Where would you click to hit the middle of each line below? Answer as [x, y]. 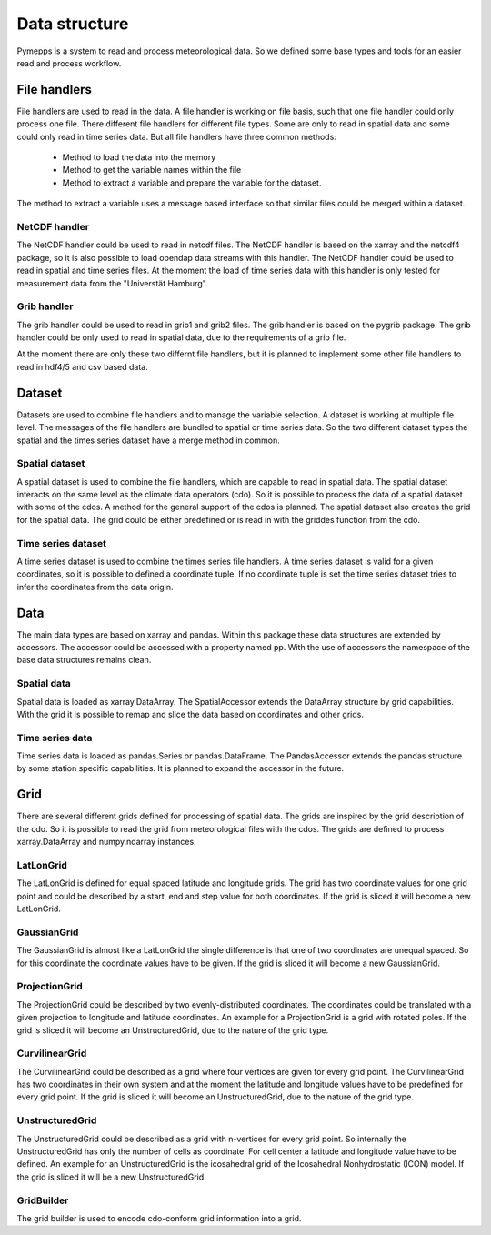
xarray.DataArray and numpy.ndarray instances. [106, 842]
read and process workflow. [69, 63]
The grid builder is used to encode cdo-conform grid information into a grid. [159, 1218]
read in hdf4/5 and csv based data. [83, 366]
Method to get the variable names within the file [152, 170]
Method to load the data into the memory [139, 157]
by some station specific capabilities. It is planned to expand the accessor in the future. [180, 768]
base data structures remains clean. [84, 660]
